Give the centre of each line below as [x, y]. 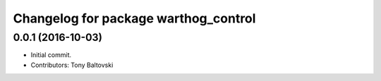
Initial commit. [51, 55]
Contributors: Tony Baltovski [72, 65]
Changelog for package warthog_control [134, 18]
